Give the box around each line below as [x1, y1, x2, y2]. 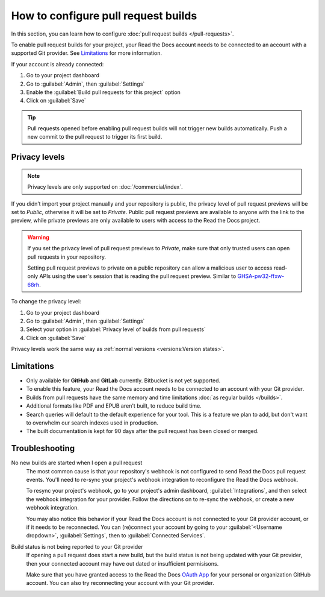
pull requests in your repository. [27, 253, 107, 261]
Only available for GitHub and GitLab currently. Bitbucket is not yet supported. [26, 377, 221, 384]
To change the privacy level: [11, 298, 81, 305]
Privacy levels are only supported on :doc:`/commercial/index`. [27, 183, 183, 191]
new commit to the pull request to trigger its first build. [27, 133, 162, 141]
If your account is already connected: [11, 60, 104, 68]
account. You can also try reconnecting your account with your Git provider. [26, 580, 214, 587]
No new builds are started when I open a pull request [11, 459, 143, 467]
